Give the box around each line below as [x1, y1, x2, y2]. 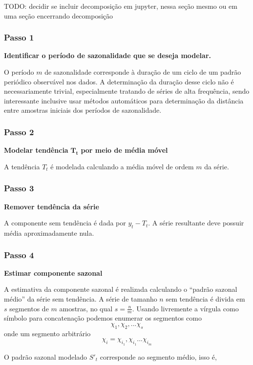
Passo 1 [4, 31, 34, 43]
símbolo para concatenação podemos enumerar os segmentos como [4, 313, 202, 323]
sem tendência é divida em [166, 293, 245, 304]
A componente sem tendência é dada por [4, 218, 126, 228]
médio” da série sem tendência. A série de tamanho [4, 293, 157, 304]
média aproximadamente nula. [4, 227, 94, 238]
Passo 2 [4, 125, 34, 138]
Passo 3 [4, 182, 34, 194]
